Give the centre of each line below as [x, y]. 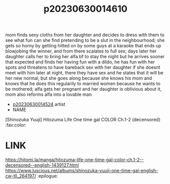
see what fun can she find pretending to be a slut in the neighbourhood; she [85, 40]
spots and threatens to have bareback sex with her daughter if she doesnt [83, 67]
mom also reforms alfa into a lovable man [49, 94]
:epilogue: [48, 176]
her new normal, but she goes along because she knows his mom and [79, 78]
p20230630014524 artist [39, 104]
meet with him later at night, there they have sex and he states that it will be [84, 73]
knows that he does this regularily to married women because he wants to [83, 84]
